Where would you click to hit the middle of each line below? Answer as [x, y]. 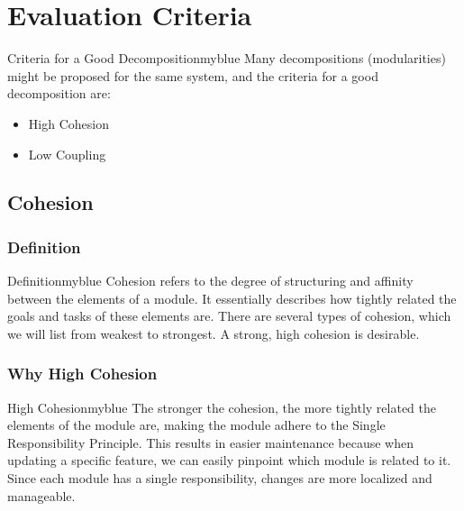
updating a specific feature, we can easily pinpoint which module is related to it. [229, 460]
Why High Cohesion [82, 374]
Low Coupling [67, 154]
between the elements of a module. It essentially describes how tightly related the [232, 298]
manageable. [41, 495]
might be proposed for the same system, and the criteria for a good [193, 75]
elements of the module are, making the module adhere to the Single [196, 425]
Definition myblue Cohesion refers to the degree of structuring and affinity [210, 281]
